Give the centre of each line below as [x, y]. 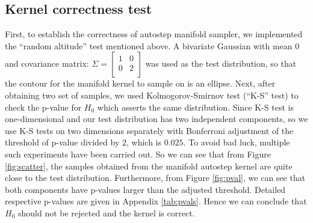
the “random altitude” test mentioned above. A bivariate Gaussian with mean [149, 45]
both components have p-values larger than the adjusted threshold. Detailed [145, 189]
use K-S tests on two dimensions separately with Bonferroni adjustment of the [149, 130]
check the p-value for [43, 107]
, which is [144, 142]
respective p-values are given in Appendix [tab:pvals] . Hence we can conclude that [156, 201]
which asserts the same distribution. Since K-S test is [195, 107]
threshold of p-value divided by [62, 142]
